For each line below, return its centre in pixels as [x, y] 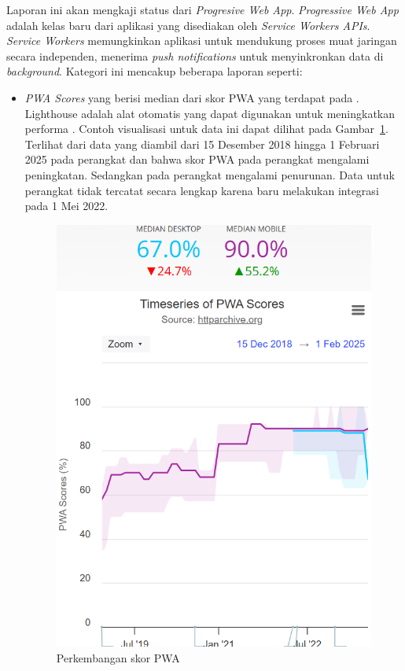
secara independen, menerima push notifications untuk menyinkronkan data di [195, 55]
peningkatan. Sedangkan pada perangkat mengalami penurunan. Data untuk [210, 174]
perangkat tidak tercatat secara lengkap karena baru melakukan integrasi [202, 190]
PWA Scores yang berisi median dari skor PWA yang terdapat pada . [192, 97]
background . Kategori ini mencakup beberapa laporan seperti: [155, 71]
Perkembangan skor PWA [118, 657]
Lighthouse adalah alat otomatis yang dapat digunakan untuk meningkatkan [210, 113]
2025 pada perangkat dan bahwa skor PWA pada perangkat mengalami [197, 159]
